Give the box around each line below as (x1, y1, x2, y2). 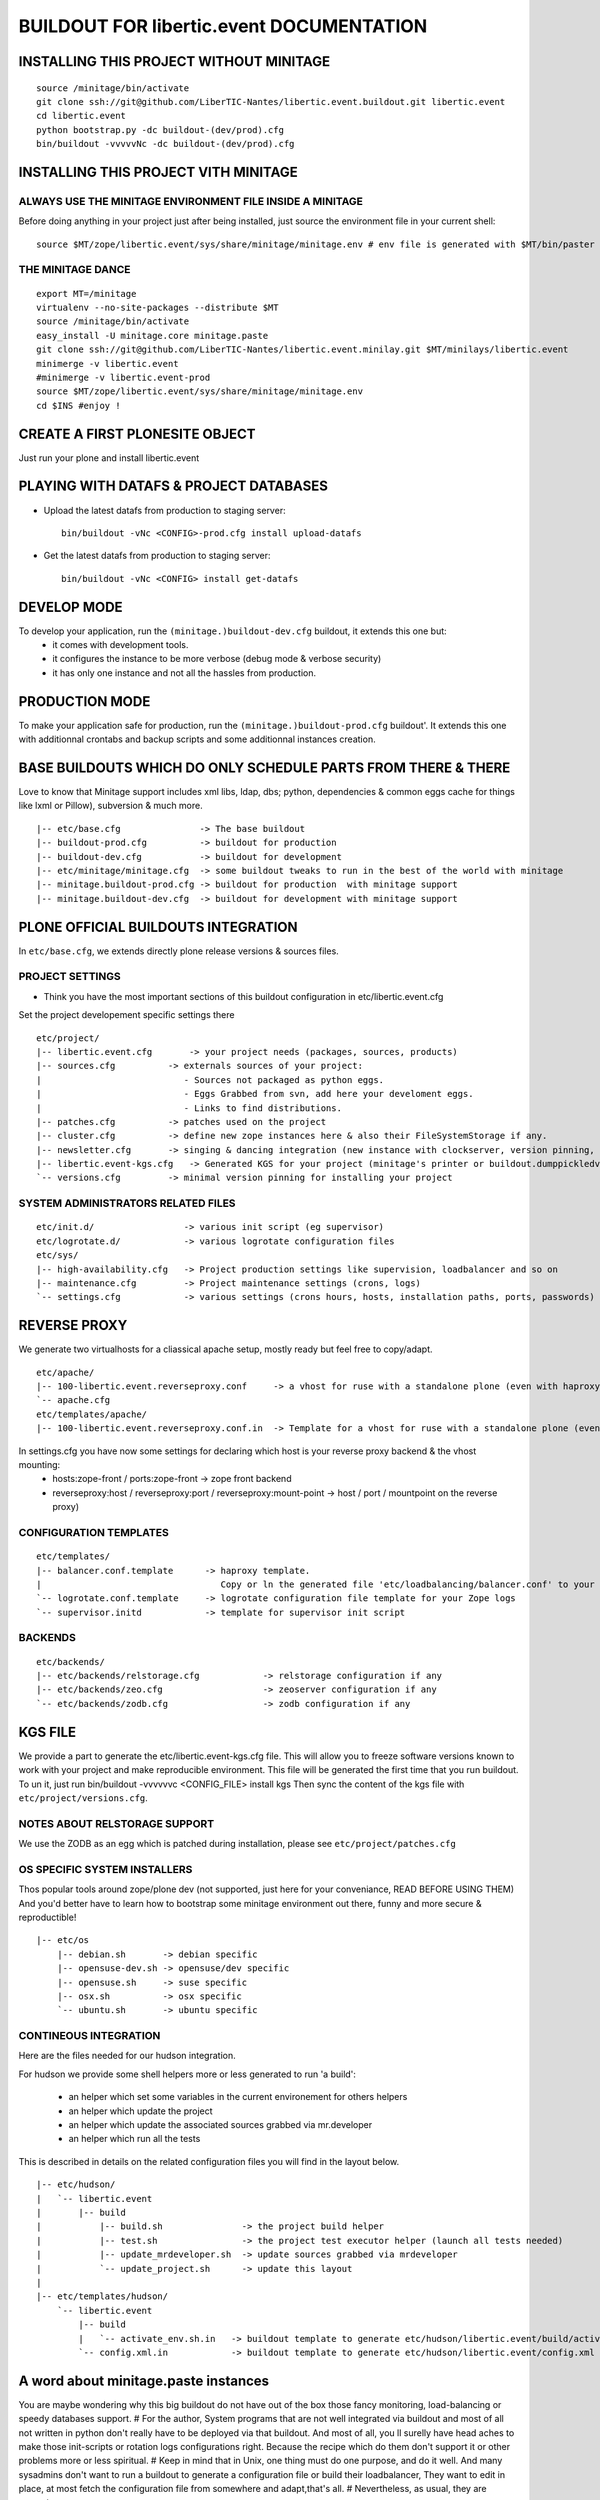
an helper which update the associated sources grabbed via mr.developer (68, 2119, 373, 2131)
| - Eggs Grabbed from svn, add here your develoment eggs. (36, 1088, 474, 1100)
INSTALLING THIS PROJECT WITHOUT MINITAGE (18, 53, 330, 70)
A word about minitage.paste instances (18, 2372, 270, 2389)
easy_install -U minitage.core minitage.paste (36, 330, 269, 341)
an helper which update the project (68, 2105, 214, 2117)
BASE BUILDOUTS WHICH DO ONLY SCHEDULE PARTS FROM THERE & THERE (18, 759, 511, 776)
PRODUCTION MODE (18, 693, 151, 710)
